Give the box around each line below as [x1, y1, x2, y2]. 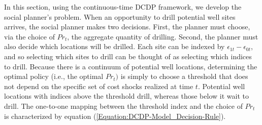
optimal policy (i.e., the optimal [4, 71, 104, 81]
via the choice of [4, 31, 55, 41]
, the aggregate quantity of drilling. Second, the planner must [67, 31, 258, 41]
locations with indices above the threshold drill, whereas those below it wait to [4, 91, 249, 101]
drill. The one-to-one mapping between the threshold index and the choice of [4, 100, 243, 111]
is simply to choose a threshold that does [120, 71, 248, 81]
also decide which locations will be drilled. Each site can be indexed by [4, 41, 225, 52]
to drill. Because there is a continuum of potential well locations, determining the [4, 61, 257, 71]
